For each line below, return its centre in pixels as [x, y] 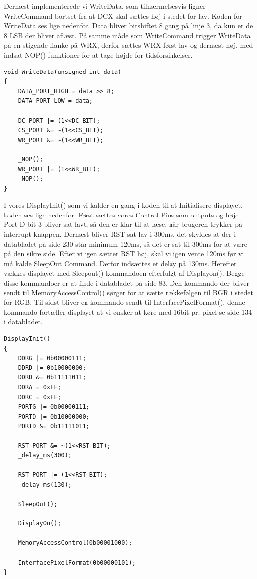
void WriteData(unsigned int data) [63, 72]
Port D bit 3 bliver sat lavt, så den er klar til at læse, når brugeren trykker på [123, 224]
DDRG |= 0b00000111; [52, 358]
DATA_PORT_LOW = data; [55, 101]
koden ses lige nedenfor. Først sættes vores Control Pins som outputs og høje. [122, 214]
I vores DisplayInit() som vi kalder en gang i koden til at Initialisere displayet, [123, 205]
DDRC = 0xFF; [40, 397]
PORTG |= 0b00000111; [54, 407]
